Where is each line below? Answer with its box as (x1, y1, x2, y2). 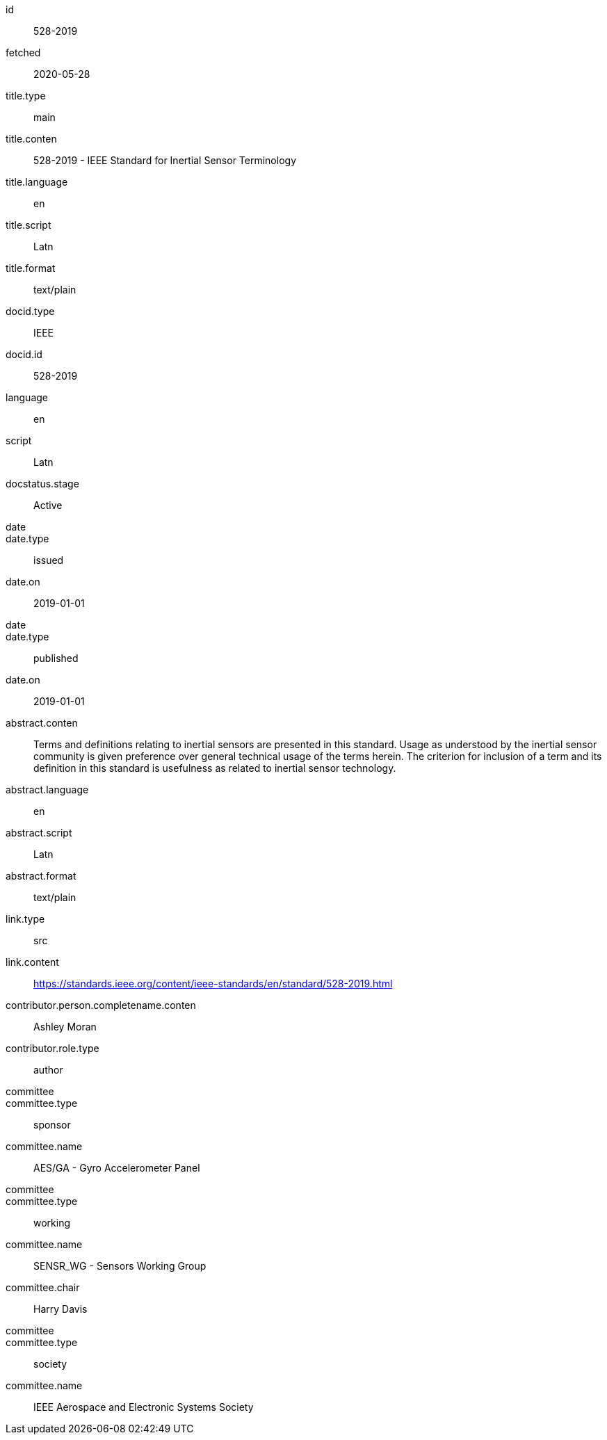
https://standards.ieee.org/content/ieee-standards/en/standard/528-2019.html (33, 978, 393, 989)
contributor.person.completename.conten (6, 999, 196, 1011)
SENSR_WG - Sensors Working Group (33, 1260, 207, 1272)
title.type (6, 90, 46, 102)
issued (33, 554, 64, 566)
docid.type (6, 305, 55, 317)
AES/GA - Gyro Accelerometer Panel (33, 1162, 200, 1174)
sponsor (33, 1119, 71, 1131)
